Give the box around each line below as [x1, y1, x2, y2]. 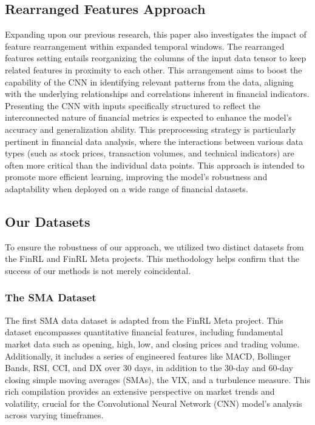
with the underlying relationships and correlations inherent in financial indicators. [5, 87, 310, 100]
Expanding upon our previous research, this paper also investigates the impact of [5, 28, 307, 41]
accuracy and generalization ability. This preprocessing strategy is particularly [5, 122, 296, 135]
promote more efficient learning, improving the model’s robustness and [5, 170, 268, 183]
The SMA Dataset [5, 290, 97, 305]
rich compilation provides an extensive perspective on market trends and [5, 385, 275, 398]
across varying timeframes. [5, 409, 104, 421]
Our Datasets [5, 212, 90, 230]
